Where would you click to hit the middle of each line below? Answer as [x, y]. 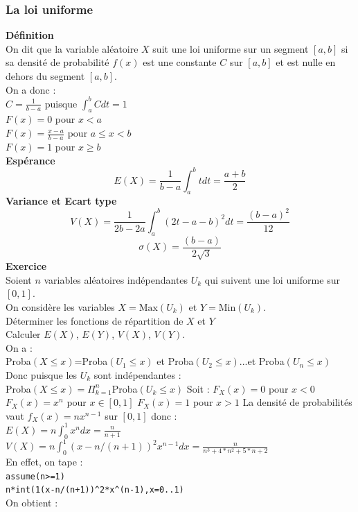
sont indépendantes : [137, 374]
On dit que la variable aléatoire [72, 48]
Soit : [198, 388]
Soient [19, 279]
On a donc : [31, 89]
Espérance [30, 160]
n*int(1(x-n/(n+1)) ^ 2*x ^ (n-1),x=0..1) [95, 490]
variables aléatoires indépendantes [116, 279]
